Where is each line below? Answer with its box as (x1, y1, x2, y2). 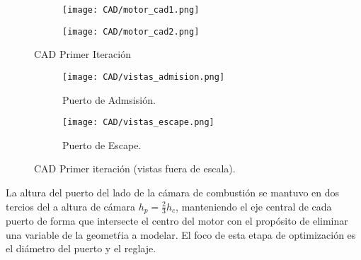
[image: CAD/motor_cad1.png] (62, 5, 200, 15)
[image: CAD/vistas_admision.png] (62, 71, 225, 82)
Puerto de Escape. (62, 137, 142, 152)
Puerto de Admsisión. (62, 92, 156, 107)
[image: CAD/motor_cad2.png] (62, 26, 200, 37)
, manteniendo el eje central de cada (176, 199, 332, 213)
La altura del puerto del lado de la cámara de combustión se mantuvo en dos (6, 185, 340, 199)
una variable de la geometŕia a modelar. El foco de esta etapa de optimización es (6, 227, 356, 242)
